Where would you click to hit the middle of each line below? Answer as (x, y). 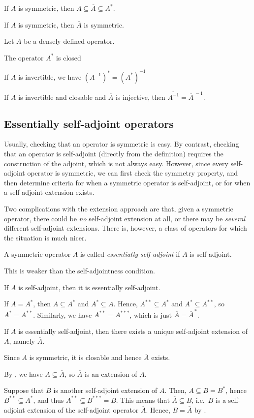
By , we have (23, 373)
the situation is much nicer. (45, 237)
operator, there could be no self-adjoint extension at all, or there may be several (125, 218)
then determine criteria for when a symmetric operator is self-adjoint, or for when (127, 182)
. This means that (143, 400)
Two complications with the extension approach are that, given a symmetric (119, 208)
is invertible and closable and (62, 97)
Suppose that (24, 390)
